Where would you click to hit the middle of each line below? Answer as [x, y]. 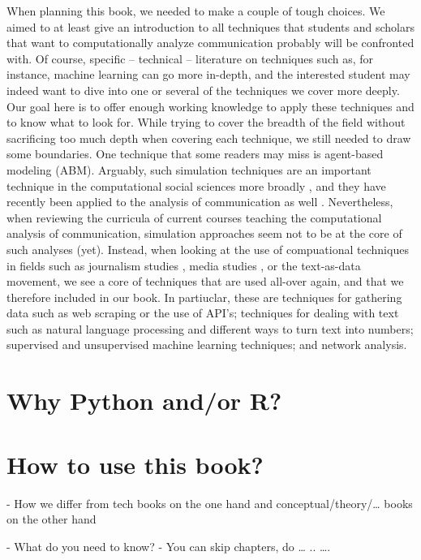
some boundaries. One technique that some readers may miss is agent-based [195, 154]
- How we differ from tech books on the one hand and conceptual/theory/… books [210, 503]
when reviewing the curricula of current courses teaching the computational [194, 217]
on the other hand [52, 519]
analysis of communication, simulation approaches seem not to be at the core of [204, 233]
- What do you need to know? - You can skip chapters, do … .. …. [169, 546]
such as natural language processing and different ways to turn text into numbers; [210, 328]
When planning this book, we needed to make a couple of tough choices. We [196, 11]
